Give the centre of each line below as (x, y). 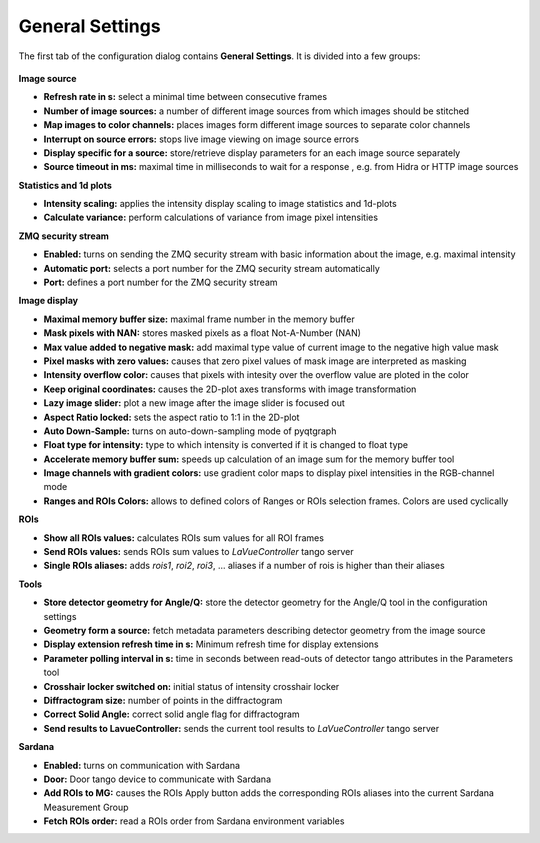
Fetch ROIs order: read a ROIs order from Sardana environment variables (194, 821)
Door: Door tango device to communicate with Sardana (157, 779)
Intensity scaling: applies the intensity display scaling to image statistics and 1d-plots (220, 204)
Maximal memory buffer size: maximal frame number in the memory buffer (199, 319)
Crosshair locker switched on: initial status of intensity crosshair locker (191, 686)
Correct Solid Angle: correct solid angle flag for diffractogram (171, 714)
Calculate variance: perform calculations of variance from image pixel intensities (211, 217)
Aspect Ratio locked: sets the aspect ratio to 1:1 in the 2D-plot (171, 417)
